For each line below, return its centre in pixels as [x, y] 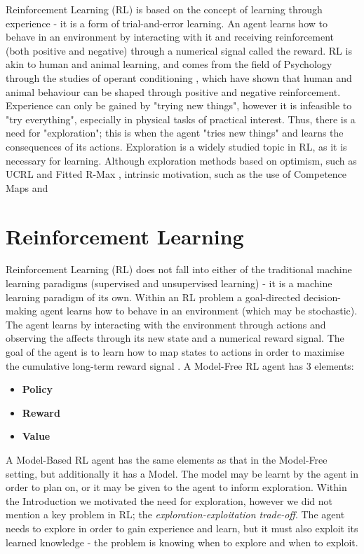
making [21, 311]
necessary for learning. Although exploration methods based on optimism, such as [181, 160]
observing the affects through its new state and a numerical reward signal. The [175, 338]
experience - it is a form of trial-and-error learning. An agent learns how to [167, 23]
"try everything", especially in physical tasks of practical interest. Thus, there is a [181, 119]
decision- [322, 297]
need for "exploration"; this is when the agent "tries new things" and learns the [175, 133]
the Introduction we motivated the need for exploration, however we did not [169, 500]
